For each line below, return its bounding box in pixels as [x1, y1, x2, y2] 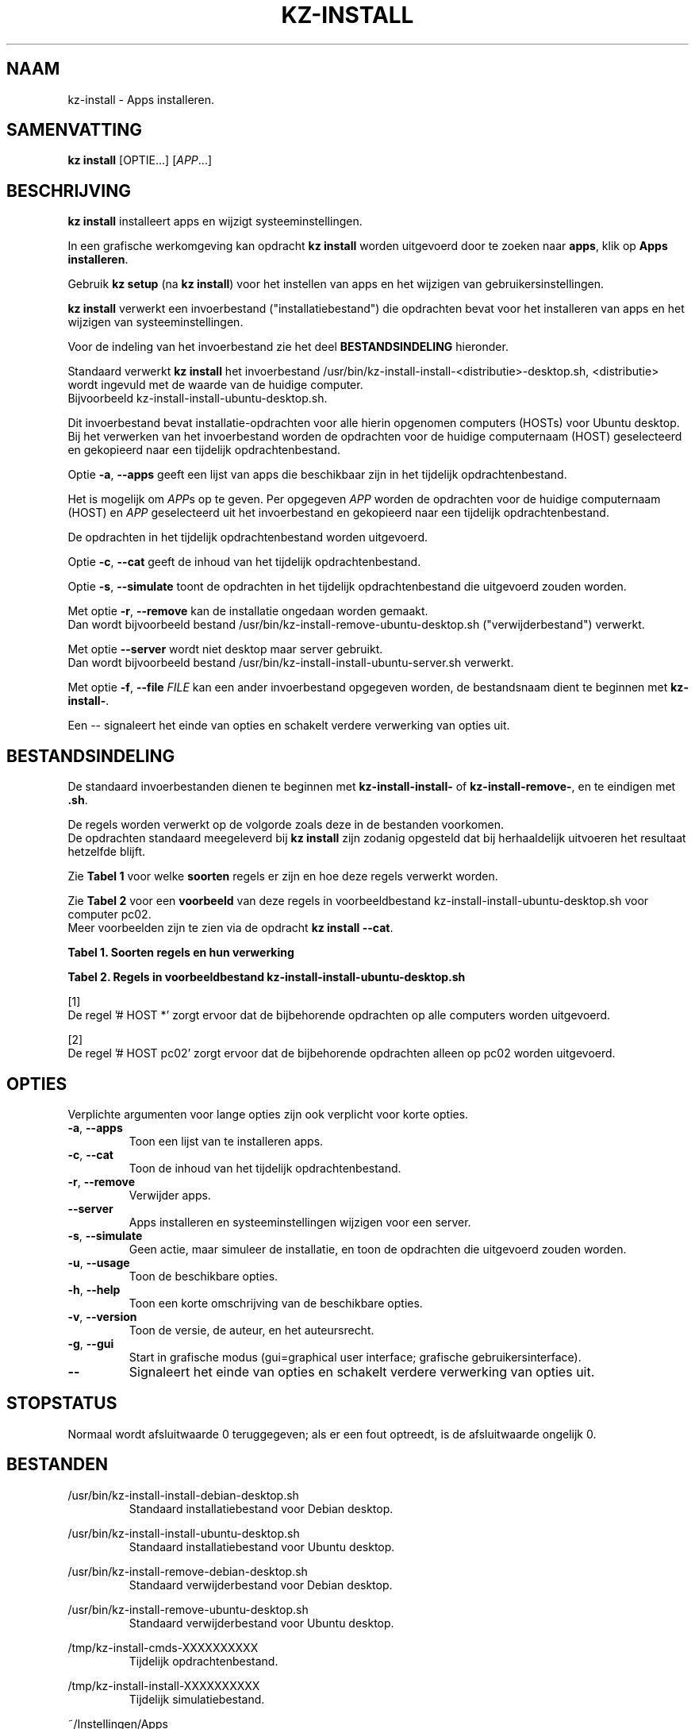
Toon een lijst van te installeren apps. [129, 1134, 324, 1148]
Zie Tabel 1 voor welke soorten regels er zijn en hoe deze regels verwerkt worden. [67, 869, 498, 884]
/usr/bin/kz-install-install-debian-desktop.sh [67, 1488, 299, 1502]
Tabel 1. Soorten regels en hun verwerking [67, 945, 294, 960]
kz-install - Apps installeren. [67, 92, 215, 106]
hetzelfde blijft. [67, 845, 145, 859]
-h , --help [67, 1282, 121, 1296]
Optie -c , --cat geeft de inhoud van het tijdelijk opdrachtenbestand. [67, 555, 421, 569]
